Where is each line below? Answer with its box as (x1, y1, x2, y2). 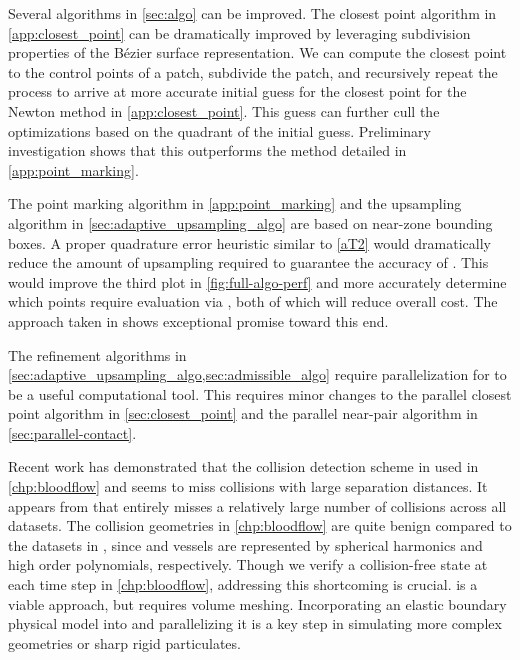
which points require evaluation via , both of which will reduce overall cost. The (8, 291, 498, 312)
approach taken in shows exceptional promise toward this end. (8, 310, 389, 331)
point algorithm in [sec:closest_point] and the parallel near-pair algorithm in (8, 403, 478, 424)
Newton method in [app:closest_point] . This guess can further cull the (8, 100, 440, 121)
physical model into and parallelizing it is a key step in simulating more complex (8, 613, 502, 634)
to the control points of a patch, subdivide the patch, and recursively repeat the (8, 61, 498, 82)
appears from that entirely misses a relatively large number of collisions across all (8, 495, 507, 516)
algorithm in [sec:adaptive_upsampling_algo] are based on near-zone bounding (8, 212, 493, 233)
